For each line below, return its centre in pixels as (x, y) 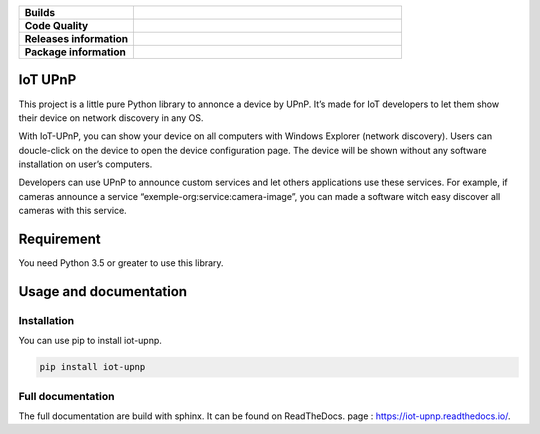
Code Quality (56, 25)
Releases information (76, 38)
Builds (39, 12)
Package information (75, 52)
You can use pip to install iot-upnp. (90, 341)
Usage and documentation (103, 291)
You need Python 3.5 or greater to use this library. (121, 263)
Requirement (60, 239)
